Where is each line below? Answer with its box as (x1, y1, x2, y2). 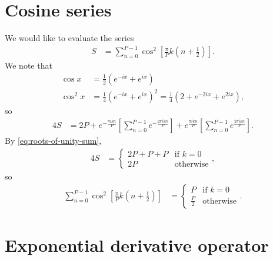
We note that (5, 59, 52, 72)
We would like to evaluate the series (5, 32, 134, 44)
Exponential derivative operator (5, 233, 269, 257)
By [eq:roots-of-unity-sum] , (5, 134, 102, 147)
